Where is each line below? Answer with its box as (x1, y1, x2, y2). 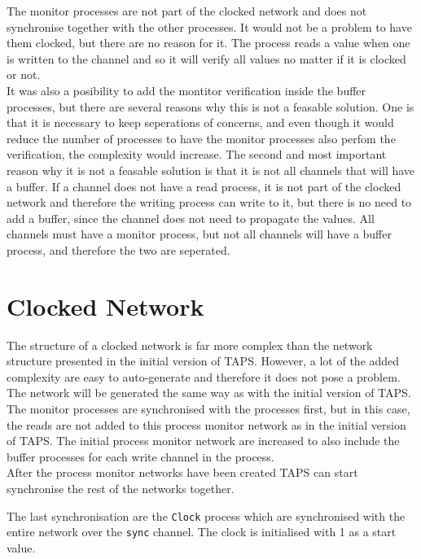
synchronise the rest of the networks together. (7, 479, 235, 496)
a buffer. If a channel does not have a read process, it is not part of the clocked (7, 177, 401, 194)
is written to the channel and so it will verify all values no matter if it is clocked (7, 50, 406, 67)
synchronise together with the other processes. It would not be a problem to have (7, 18, 412, 35)
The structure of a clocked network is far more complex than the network (7, 336, 373, 353)
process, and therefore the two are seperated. (7, 241, 230, 258)
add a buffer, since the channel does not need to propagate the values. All (7, 209, 375, 226)
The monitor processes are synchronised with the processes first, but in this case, (7, 400, 410, 417)
